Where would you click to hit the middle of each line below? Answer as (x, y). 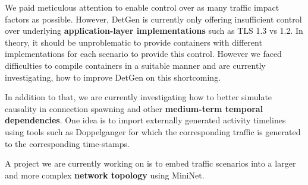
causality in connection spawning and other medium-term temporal (134, 108)
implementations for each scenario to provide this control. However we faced (143, 54)
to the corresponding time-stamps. (67, 143)
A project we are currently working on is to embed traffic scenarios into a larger (150, 163)
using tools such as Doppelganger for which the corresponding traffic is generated (153, 131)
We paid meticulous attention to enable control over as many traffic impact (142, 7)
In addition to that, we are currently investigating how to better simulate (139, 97)
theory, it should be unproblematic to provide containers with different (133, 42)
